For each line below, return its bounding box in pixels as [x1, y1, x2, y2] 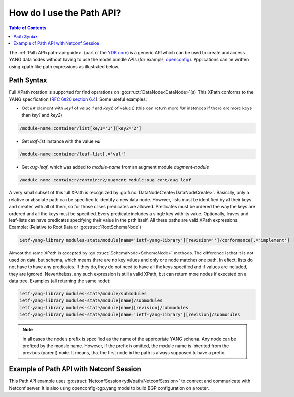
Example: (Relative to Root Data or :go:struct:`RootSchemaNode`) [9, 224, 141, 230]
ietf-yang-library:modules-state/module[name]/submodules [19, 298, 163, 303]
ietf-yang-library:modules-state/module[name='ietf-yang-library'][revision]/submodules [19, 312, 241, 318]
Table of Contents [9, 25, 47, 31]
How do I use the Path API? [9, 7, 121, 18]
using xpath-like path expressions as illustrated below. [9, 63, 119, 69]
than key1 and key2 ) [21, 112, 62, 118]
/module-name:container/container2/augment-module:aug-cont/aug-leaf [19, 177, 191, 182]
